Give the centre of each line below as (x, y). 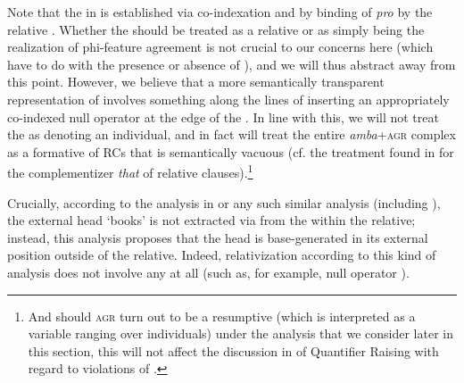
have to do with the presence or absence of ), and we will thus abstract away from (232, 64)
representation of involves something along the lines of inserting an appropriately (228, 99)
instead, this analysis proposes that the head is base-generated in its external (218, 237)
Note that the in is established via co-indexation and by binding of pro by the (220, 12)
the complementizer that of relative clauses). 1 (130, 171)
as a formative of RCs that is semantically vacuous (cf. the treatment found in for (231, 151)
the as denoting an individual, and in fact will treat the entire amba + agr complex (232, 134)
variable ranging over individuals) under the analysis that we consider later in (240, 333)
